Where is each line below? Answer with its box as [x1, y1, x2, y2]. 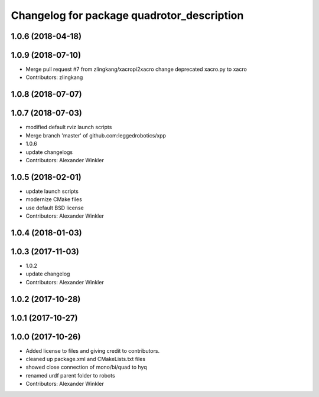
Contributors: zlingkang [25, 74, 83, 81]
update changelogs [25, 148, 73, 156]
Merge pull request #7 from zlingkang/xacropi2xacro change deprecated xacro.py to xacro [25, 65, 248, 73]
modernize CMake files [25, 196, 82, 203]
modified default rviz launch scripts [25, 124, 112, 131]
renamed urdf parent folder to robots [25, 372, 115, 379]
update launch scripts [25, 188, 79, 195]
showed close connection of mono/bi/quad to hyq [25, 363, 147, 371]
